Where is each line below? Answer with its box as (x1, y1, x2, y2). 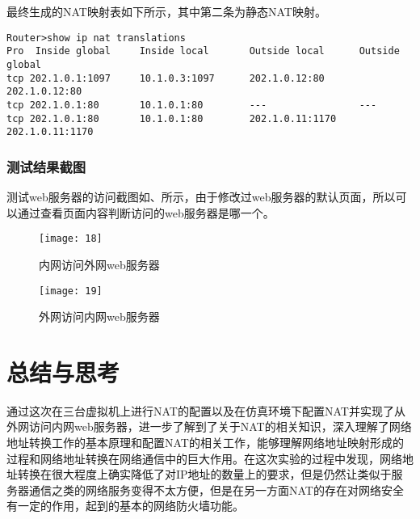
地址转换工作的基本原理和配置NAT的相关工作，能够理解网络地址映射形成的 (6, 434, 404, 451)
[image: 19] (39, 285, 103, 297)
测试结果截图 (6, 156, 86, 176)
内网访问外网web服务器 (39, 255, 160, 272)
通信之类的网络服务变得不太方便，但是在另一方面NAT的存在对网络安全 (28, 481, 404, 498)
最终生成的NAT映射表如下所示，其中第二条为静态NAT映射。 (6, 3, 326, 19)
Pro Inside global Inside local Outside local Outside (6, 45, 400, 57)
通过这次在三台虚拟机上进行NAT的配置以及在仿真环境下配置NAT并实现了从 (6, 402, 405, 419)
